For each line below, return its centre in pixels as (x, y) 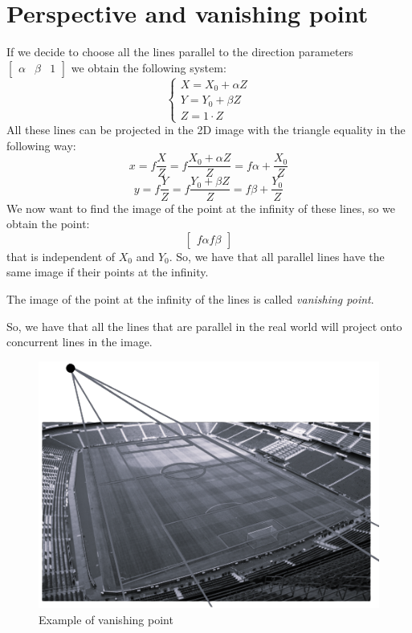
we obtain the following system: (149, 67)
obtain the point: (48, 224)
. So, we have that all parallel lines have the (277, 256)
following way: (41, 145)
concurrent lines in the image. (80, 342)
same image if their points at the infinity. (108, 272)
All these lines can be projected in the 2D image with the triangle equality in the (206, 130)
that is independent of (61, 256)
